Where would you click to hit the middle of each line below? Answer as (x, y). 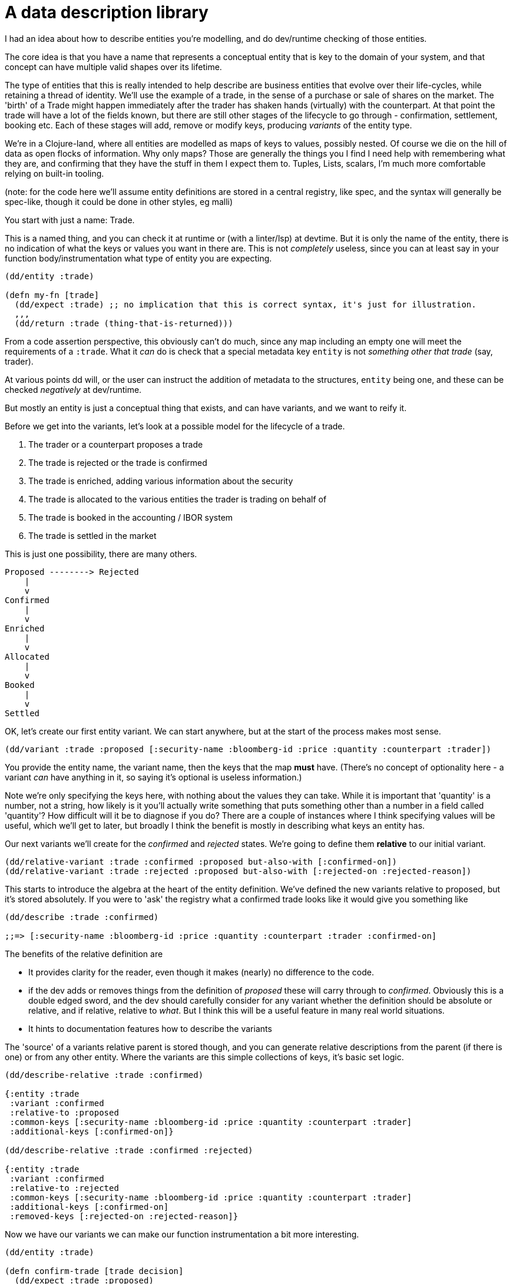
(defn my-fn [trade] (52, 295)
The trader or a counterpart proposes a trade (116, 444)
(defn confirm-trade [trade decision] (94, 1271)
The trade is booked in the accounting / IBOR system (131, 517)
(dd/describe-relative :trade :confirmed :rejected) (129, 1150)
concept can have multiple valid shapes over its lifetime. (113, 67)
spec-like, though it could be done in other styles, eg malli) (119, 201)
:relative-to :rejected (64, 1188)
